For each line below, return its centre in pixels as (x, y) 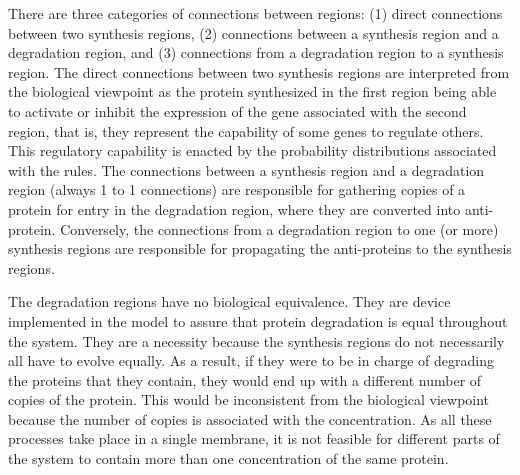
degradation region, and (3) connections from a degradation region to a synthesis (256, 52)
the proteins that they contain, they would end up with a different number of (245, 379)
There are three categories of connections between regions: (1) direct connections (255, 13)
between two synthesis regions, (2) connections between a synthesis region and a (253, 32)
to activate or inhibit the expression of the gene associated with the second (237, 110)
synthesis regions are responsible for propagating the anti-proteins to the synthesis (260, 248)
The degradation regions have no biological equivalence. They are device (229, 301)
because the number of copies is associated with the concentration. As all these (250, 418)
